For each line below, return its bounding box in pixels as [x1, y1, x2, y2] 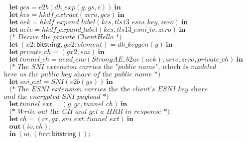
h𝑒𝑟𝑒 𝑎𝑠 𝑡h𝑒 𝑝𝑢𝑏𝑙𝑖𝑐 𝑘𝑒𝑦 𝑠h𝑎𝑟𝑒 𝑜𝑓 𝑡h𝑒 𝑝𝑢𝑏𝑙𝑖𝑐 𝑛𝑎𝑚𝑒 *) [3, 71, 161, 78]
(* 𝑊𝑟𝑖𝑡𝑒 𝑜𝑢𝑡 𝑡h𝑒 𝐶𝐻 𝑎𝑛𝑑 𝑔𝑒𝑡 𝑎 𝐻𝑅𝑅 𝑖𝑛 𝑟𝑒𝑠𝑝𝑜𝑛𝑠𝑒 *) [9, 108, 170, 115]
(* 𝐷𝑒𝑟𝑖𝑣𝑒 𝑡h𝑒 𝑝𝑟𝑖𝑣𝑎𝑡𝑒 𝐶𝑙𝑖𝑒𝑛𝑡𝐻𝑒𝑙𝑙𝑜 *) [9, 34, 122, 41]
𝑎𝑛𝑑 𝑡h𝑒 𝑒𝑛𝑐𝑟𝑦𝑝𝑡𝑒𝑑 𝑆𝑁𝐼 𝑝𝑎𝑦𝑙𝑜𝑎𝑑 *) [3, 93, 109, 100]
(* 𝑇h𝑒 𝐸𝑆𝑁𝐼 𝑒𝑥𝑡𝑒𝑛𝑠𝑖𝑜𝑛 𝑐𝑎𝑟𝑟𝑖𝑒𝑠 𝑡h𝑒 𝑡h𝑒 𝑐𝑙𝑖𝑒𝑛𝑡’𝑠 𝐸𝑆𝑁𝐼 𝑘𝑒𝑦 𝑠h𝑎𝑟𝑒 [9, 86, 208, 93]
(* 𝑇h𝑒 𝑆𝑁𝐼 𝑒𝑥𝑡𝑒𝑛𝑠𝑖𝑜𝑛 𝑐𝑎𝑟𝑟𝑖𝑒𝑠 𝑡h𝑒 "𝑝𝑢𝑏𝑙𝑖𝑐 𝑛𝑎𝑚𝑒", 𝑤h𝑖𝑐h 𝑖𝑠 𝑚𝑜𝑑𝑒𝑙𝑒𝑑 [9, 64, 217, 71]
